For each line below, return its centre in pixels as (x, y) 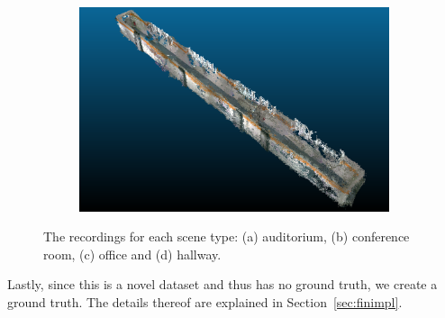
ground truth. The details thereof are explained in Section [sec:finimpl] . (205, 302)
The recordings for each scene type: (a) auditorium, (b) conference (227, 236)
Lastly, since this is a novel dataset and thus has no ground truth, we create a (222, 284)
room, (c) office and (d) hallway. (132, 254)
